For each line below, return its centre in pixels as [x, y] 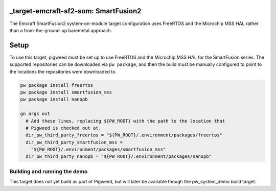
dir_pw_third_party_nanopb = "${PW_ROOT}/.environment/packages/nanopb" [119, 157]
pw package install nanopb [54, 99]
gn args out [35, 114]
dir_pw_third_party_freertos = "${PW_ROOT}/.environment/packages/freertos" [124, 135]
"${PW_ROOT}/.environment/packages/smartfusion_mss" [98, 150]
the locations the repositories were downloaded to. [63, 71]
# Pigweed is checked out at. [64, 128]
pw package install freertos [57, 85]
